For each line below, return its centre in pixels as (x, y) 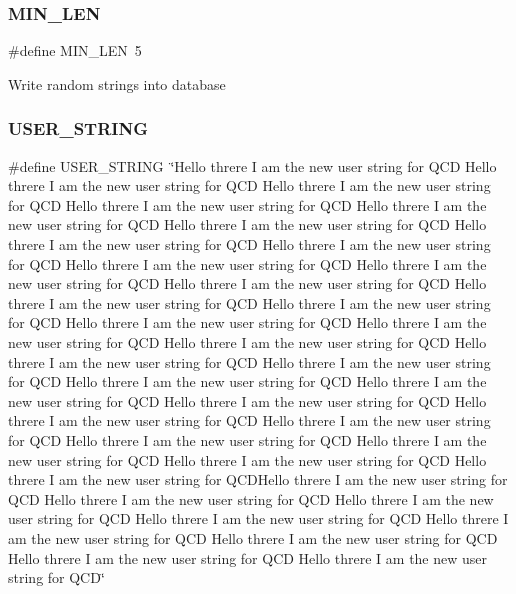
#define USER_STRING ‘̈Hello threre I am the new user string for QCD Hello (252, 165)
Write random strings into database (117, 83)
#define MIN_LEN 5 (75, 50)
